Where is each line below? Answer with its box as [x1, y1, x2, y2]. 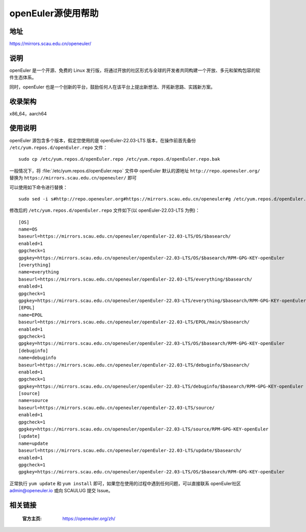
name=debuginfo [18, 355, 57, 361]
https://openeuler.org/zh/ [62, 515, 116, 521]
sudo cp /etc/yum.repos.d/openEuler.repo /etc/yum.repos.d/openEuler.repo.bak [18, 156, 220, 162]
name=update [18, 440, 48, 446]
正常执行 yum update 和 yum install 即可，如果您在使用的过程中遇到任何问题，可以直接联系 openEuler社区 [9, 480, 241, 487]
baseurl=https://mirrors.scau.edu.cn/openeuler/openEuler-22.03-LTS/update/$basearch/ [18, 448, 242, 453]
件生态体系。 [9, 74, 37, 81]
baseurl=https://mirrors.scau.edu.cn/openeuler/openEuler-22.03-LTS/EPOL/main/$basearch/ [18, 319, 250, 325]
